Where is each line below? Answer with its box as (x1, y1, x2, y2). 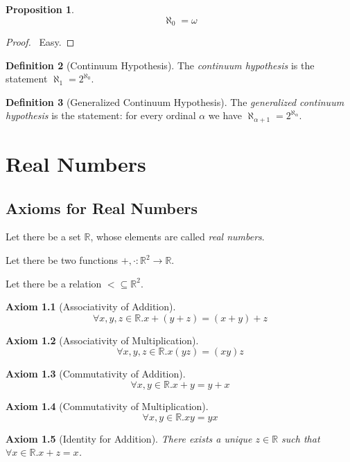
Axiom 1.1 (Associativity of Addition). (6, 299, 176, 314)
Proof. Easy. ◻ (6, 35, 75, 49)
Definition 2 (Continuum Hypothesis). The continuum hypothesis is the (6, 57, 315, 72)
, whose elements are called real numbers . (90, 229, 265, 244)
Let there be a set (6, 229, 81, 244)
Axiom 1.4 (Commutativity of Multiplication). (6, 399, 209, 414)
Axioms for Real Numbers (6, 197, 198, 218)
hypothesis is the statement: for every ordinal (6, 108, 196, 123)
